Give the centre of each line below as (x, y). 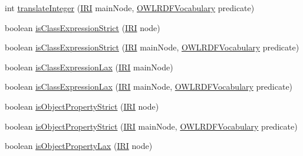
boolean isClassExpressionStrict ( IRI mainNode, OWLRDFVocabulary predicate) (152, 47)
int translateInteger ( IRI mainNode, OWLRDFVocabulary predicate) (130, 8)
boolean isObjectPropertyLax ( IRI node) (79, 146)
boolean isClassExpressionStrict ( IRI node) (83, 27)
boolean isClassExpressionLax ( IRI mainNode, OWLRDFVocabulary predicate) (149, 87)
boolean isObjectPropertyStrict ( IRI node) (82, 106)
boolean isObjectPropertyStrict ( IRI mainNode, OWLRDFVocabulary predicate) (151, 126)
